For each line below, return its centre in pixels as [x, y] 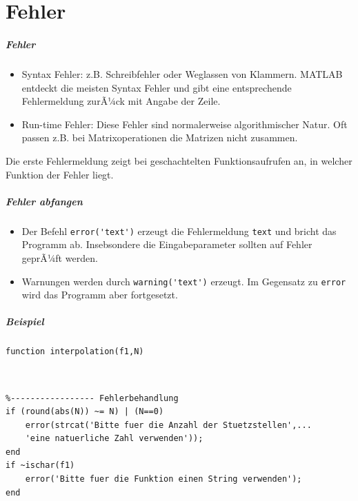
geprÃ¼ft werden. [60, 257]
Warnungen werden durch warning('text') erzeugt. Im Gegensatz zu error [184, 281]
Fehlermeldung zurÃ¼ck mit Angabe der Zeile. [121, 101]
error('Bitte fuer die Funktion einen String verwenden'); [163, 479]
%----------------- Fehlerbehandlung [92, 398]
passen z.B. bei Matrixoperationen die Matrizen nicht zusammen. [160, 137]
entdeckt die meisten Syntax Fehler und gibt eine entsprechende [157, 87]
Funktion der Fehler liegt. [60, 174]
